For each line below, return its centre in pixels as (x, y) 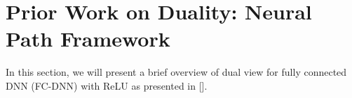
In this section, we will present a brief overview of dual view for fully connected (176, 72)
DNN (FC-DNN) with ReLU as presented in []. (107, 85)
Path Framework (88, 39)
